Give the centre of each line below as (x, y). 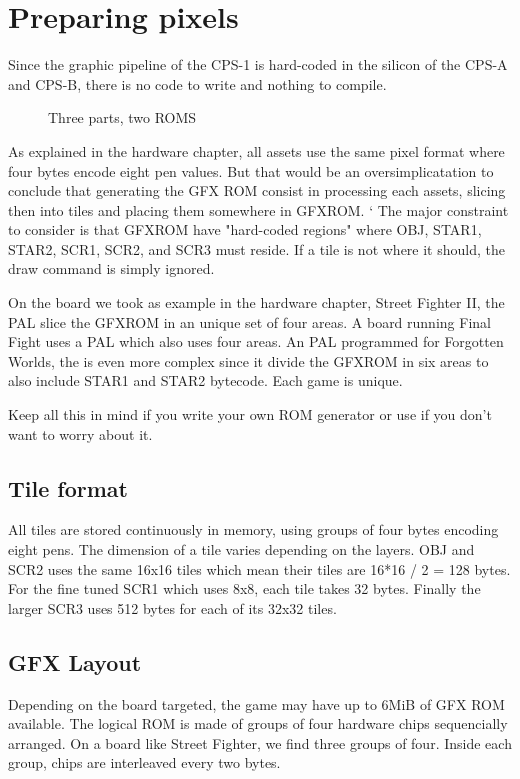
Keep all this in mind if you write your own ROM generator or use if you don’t (250, 414)
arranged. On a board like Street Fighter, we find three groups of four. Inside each (260, 742)
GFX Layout (75, 661)
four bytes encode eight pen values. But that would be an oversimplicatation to (251, 170)
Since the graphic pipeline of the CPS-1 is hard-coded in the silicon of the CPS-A (258, 64)
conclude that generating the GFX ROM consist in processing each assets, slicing (257, 190)
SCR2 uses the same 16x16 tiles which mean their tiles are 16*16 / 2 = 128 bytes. (259, 568)
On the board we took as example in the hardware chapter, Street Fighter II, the (256, 302)
